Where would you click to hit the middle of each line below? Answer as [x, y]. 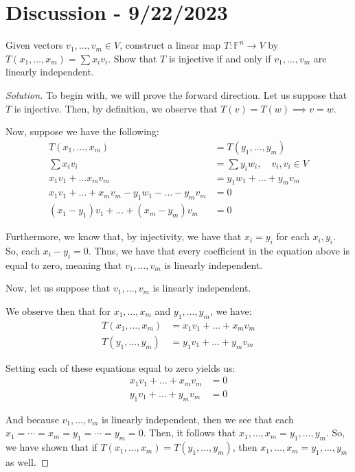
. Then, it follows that [190, 433]
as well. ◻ [27, 462]
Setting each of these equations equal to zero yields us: [121, 367]
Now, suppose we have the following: [82, 131]
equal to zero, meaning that [64, 264]
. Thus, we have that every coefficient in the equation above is [219, 251]
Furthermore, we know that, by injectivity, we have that [124, 236]
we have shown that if [51, 447]
